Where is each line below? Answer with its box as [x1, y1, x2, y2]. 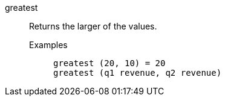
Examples [29, 40, 68, 50]
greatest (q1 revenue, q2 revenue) [53, 68, 222, 78]
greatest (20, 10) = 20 [53, 58, 166, 68]
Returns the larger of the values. [29, 21, 157, 31]
